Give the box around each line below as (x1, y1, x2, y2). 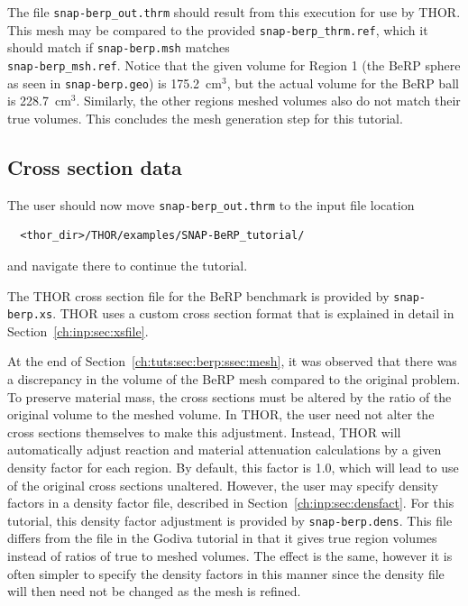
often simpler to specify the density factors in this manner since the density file (7, 564, 445, 583)
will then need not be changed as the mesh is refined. (7, 582, 301, 601)
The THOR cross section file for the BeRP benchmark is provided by (7, 286, 390, 305)
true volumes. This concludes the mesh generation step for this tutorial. (7, 108, 403, 127)
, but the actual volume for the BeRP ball (226, 73, 459, 92)
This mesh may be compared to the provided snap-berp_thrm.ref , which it (7, 20, 428, 39)
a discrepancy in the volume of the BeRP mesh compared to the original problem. (7, 370, 461, 389)
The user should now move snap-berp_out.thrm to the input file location (7, 195, 415, 214)
